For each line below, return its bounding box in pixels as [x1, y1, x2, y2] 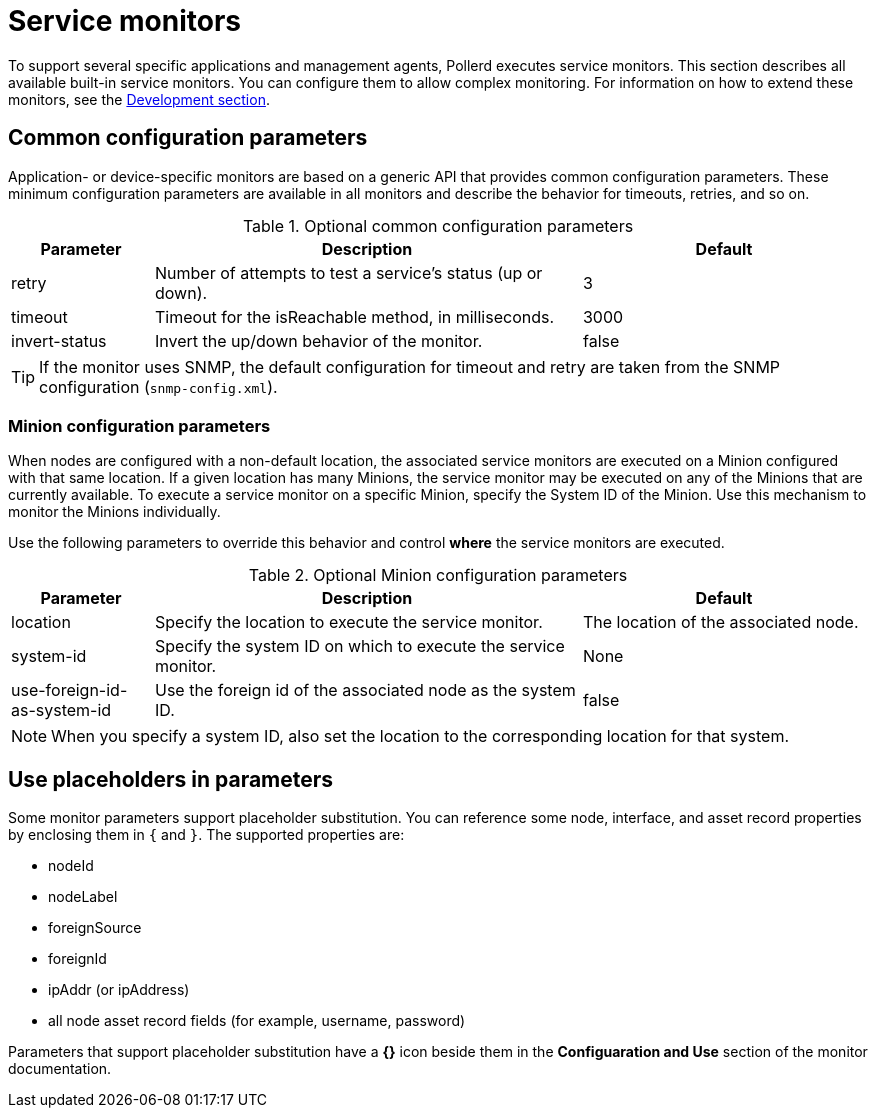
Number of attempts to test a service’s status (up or [154, 262, 543, 283]
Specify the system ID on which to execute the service [154, 636, 565, 657]
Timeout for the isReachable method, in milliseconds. [154, 306, 555, 327]
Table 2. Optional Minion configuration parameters [248, 565, 628, 586]
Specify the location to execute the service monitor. [154, 612, 543, 633]
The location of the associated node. [582, 612, 859, 633]
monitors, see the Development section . [8, 90, 270, 108]
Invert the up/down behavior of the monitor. [154, 330, 483, 351]
